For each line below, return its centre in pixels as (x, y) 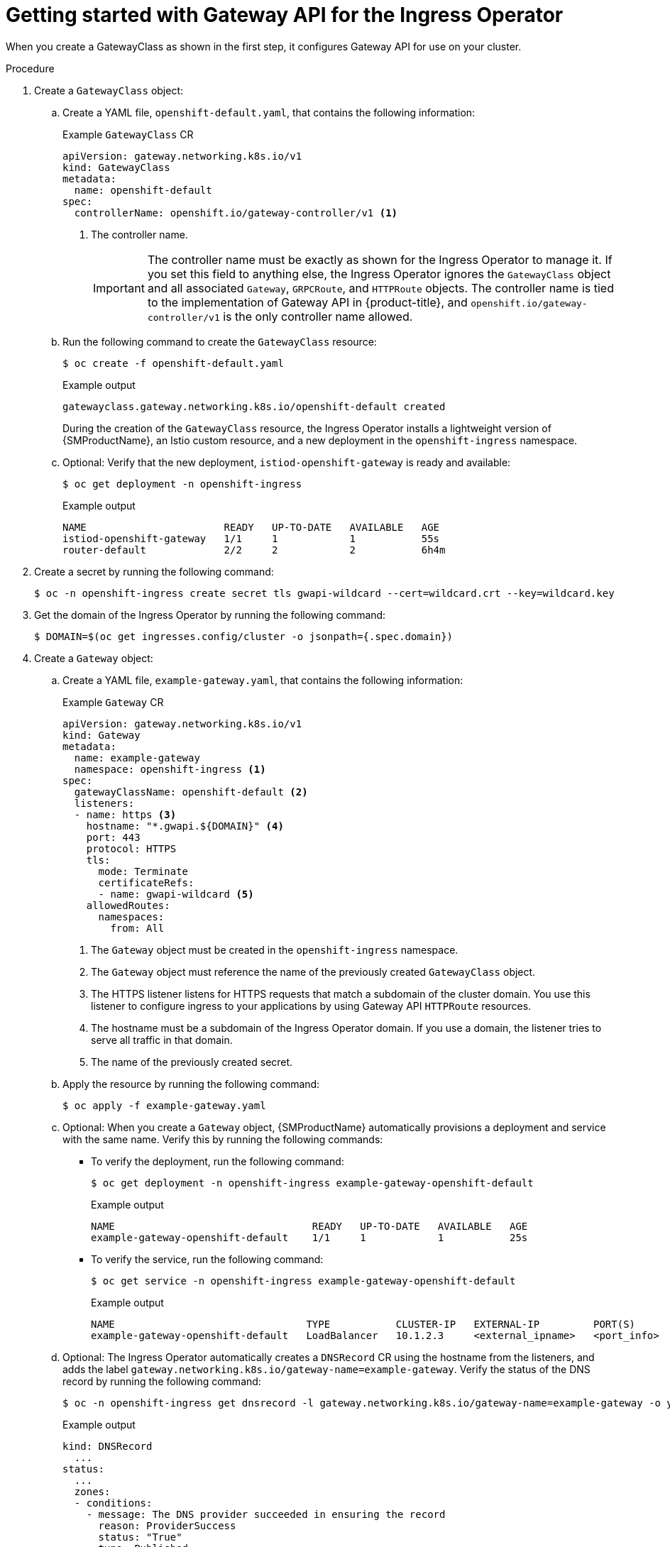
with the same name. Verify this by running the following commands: (223, 1139)
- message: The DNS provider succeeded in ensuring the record (266, 1514)
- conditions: (113, 1503)
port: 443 (113, 837)
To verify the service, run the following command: (207, 1259)
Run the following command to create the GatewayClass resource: (220, 341)
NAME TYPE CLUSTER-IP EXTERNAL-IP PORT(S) (363, 1324)
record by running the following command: (162, 1381)
